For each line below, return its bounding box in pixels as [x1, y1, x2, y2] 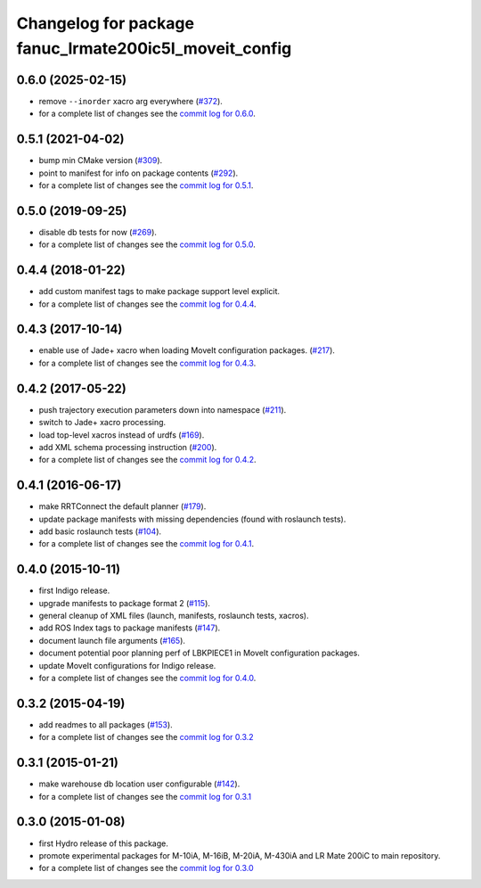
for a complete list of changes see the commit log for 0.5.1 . [38, 179, 254, 191]
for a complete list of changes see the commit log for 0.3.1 [38, 791, 252, 802]
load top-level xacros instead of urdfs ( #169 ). [38, 429, 205, 440]
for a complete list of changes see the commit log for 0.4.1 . [38, 539, 254, 549]
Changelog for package [16, 13, 195, 33]
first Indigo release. [38, 585, 110, 596]
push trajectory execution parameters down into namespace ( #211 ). [38, 404, 287, 415]
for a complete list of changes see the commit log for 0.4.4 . [38, 299, 257, 309]
